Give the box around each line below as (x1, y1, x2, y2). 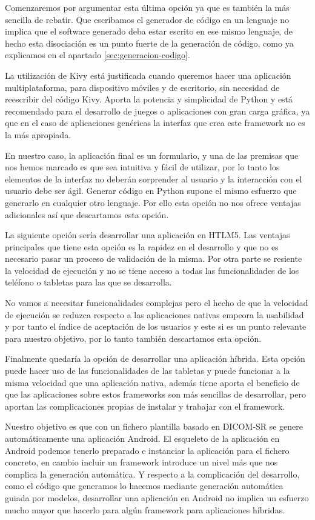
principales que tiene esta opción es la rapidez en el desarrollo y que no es (5, 240, 279, 253)
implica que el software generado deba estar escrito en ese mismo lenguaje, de (5, 25, 293, 38)
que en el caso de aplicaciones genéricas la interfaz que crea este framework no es (5, 116, 305, 129)
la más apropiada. (5, 128, 71, 141)
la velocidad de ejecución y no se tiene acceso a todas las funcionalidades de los (5, 264, 299, 276)
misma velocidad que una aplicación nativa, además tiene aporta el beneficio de (5, 376, 300, 388)
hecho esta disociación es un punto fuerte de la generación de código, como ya (5, 36, 294, 49)
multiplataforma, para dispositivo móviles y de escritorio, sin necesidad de (5, 81, 280, 93)
